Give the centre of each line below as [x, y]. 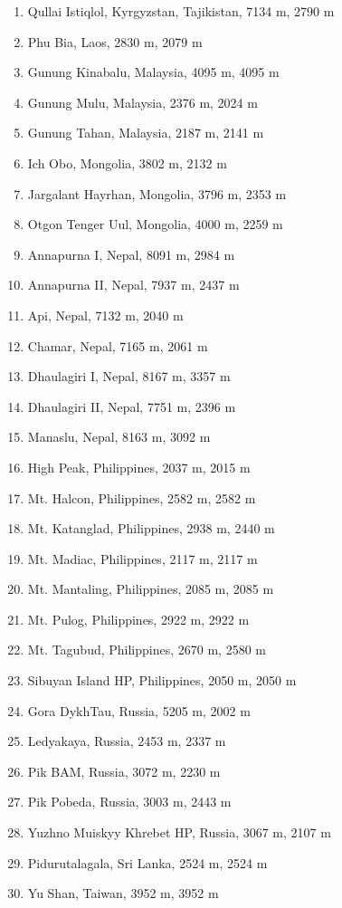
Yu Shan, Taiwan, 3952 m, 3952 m [123, 893]
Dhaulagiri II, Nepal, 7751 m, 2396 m [132, 406]
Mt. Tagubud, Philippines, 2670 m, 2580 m [147, 650]
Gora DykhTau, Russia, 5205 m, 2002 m [139, 710]
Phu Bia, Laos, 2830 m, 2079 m [115, 41]
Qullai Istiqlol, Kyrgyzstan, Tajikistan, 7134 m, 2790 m [181, 11]
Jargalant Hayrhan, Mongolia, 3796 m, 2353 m [157, 193]
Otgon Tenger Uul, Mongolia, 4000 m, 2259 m [155, 224]
